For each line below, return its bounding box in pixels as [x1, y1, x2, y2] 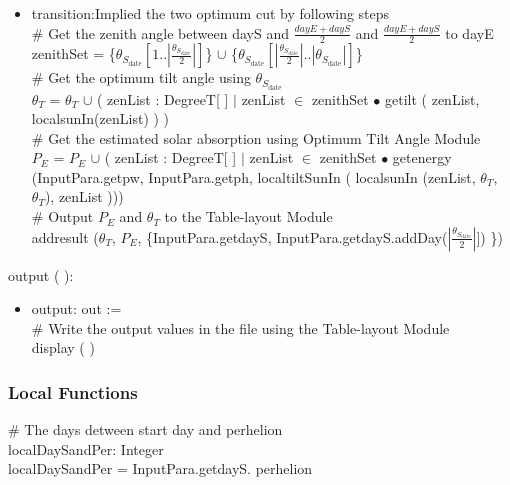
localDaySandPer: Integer [8, 438, 164, 459]
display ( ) [31, 337, 95, 358]
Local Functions [8, 379, 138, 404]
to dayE [445, 22, 494, 43]
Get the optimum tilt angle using [48, 67, 251, 88]
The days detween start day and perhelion [24, 419, 283, 440]
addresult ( [31, 226, 99, 247]
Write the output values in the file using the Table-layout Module [48, 317, 450, 338]
